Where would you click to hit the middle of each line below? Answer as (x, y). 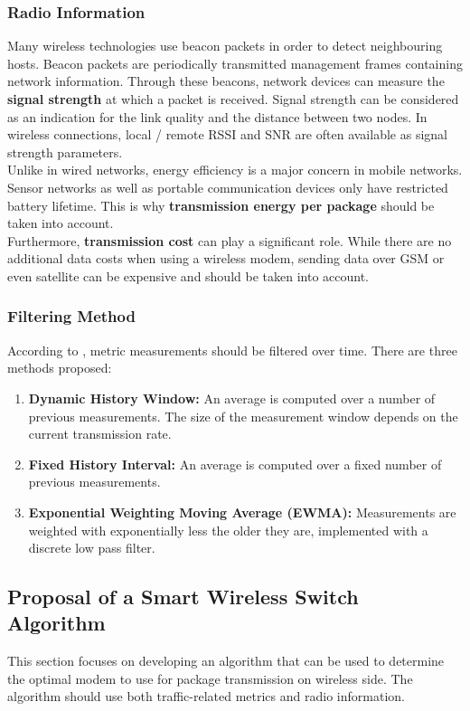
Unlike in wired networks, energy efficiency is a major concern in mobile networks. (235, 170)
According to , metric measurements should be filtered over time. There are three (232, 350)
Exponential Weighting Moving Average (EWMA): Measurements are (242, 512)
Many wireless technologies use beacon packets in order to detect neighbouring (225, 46)
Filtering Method (71, 316)
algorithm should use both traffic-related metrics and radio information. (206, 696)
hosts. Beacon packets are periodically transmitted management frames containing (235, 63)
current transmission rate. (100, 434)
